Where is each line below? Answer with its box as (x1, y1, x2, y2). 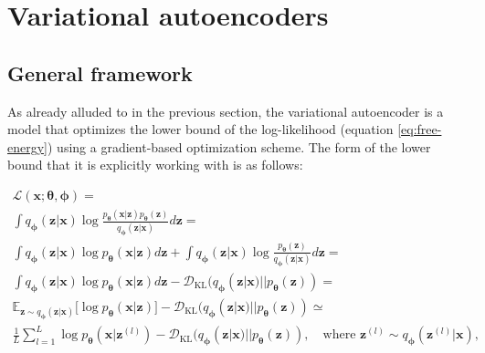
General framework (7, 58, 193, 87)
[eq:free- (397, 119, 442, 139)
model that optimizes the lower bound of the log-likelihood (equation (7, 119, 394, 139)
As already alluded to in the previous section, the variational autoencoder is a (7, 101, 444, 120)
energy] (7, 137, 47, 156)
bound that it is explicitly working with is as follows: (7, 155, 303, 174)
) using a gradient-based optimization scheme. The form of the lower (47, 137, 431, 156)
